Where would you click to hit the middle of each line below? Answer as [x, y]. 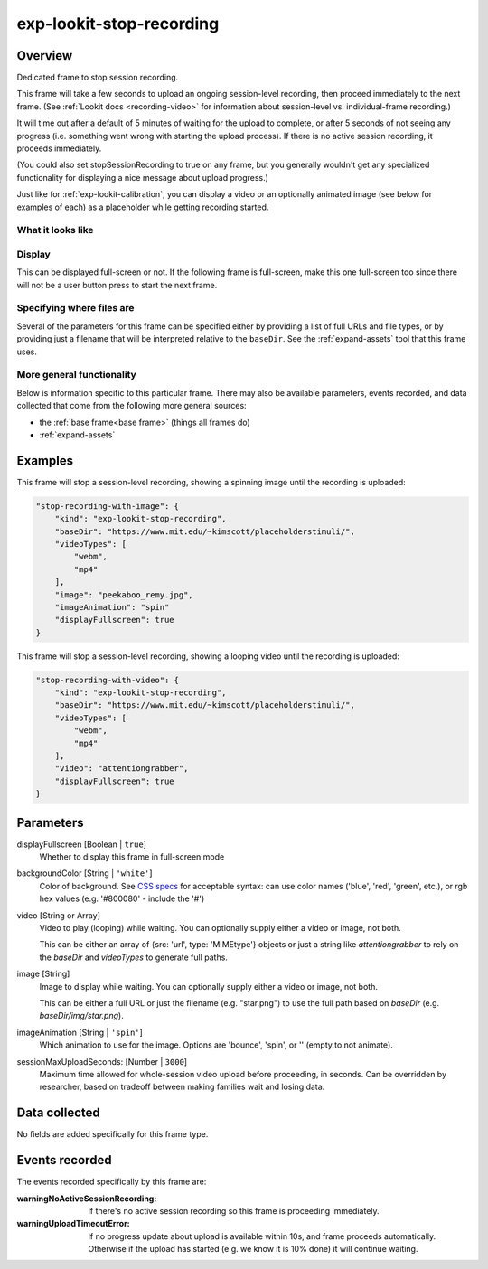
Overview [45, 56]
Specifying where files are [75, 308]
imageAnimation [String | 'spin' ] [80, 1032]
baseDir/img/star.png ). [81, 1016]
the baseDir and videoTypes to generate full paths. [133, 957]
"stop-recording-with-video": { [108, 680]
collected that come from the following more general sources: [132, 406]
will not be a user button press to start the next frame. [117, 285]
